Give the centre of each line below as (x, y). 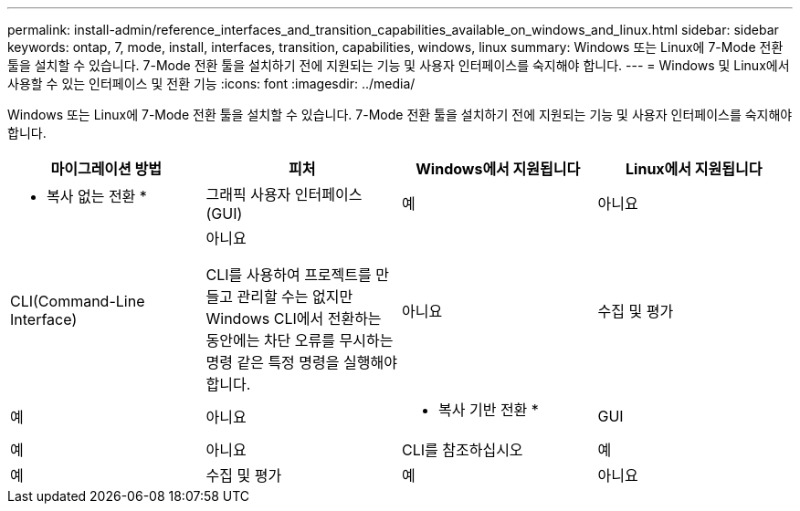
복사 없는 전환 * (97, 196)
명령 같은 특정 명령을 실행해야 (301, 362)
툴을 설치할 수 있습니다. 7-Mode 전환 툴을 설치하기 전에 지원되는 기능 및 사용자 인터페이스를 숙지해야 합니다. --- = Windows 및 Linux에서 (399, 65)
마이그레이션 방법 (106, 169)
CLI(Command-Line (78, 301)
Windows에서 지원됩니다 (498, 169)
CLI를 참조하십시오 (463, 450)
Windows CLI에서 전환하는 (294, 318)
